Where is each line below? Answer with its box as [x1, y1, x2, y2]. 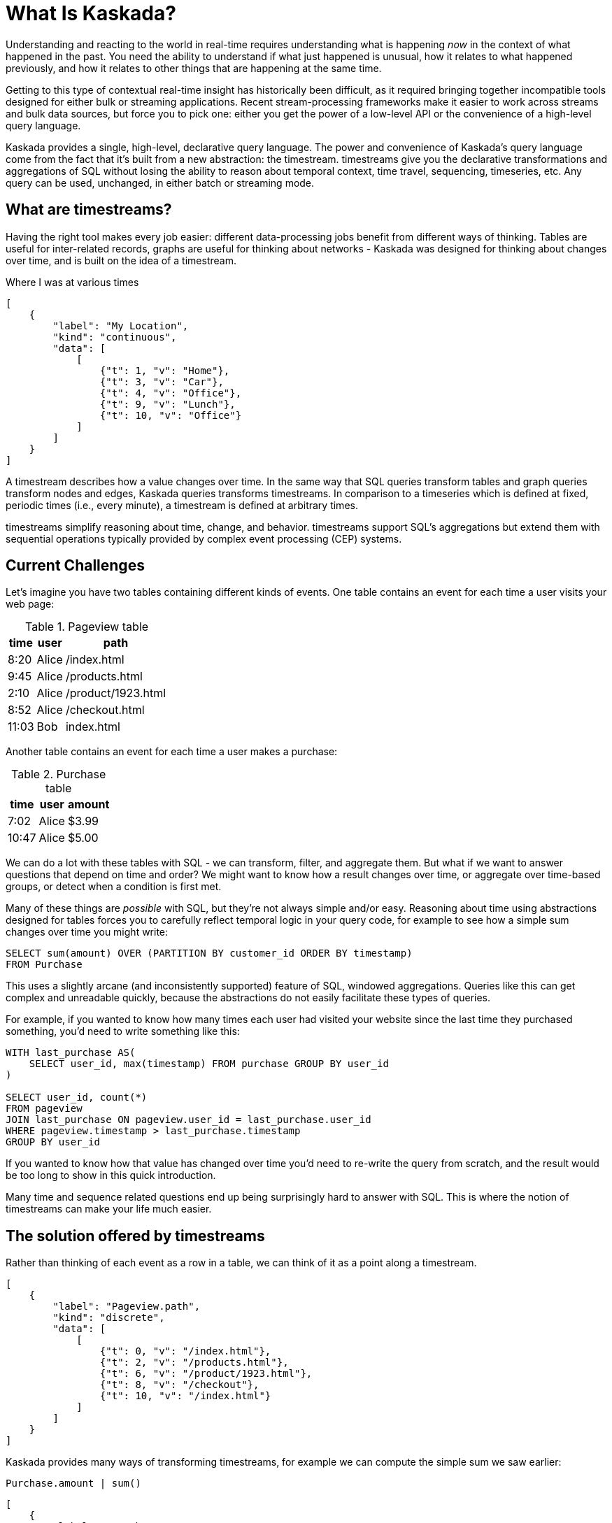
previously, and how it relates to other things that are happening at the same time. [6, 62, 382, 74]
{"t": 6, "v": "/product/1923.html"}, [99, 1368, 313, 1380]
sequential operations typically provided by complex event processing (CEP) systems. [6, 532, 402, 545]
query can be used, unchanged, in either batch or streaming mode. [6, 176, 315, 189]
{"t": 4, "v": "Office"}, [99, 387, 242, 399]
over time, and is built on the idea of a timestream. [6, 254, 236, 266]
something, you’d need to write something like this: [6, 1025, 240, 1038]
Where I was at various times [6, 276, 139, 288]
